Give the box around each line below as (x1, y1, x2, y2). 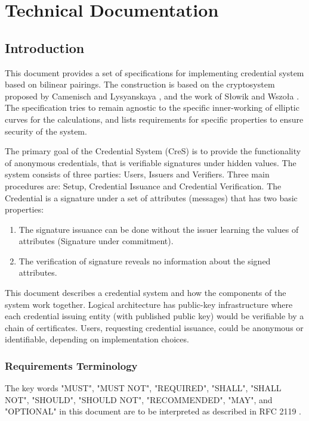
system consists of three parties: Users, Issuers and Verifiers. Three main (5, 168, 270, 180)
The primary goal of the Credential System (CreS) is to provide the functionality (5, 145, 301, 157)
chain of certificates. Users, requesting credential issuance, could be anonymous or (5, 321, 304, 333)
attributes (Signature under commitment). (18, 235, 174, 247)
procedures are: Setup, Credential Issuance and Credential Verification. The (5, 179, 282, 192)
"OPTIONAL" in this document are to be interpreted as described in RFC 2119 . (5, 405, 301, 417)
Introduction (5, 38, 85, 57)
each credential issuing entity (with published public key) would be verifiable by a (5, 310, 304, 322)
